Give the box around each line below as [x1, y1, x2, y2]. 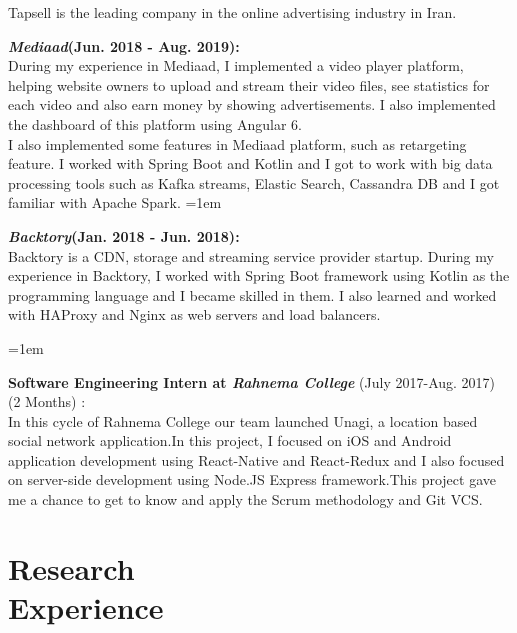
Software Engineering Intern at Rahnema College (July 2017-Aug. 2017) [8, 371, 496, 392]
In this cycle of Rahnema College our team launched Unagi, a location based [8, 410, 478, 431]
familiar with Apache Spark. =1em [8, 192, 222, 213]
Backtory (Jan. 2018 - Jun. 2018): [8, 225, 240, 246]
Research [8, 547, 135, 588]
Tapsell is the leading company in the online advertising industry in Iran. [8, 2, 457, 22]
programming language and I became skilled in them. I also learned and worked [8, 284, 497, 305]
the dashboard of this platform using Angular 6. [8, 113, 303, 134]
